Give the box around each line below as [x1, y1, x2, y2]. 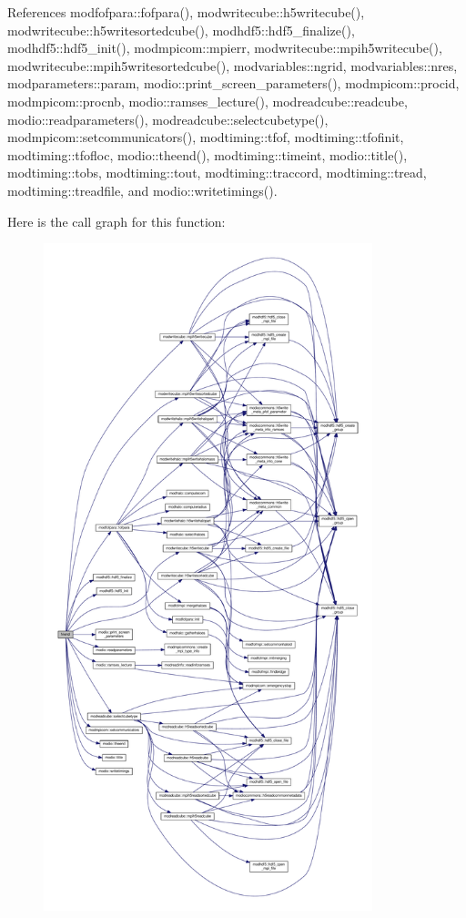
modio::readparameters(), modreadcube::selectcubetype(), [7, 109, 329, 128]
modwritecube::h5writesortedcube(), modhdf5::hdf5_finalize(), [7, 20, 355, 39]
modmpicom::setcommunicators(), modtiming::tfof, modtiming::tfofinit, [7, 127, 404, 147]
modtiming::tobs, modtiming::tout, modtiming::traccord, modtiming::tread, [7, 163, 427, 182]
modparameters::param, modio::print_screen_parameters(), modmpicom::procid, [7, 74, 460, 93]
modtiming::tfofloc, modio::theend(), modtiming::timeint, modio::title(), [7, 145, 408, 164]
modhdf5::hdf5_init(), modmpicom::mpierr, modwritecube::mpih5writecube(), [7, 38, 442, 57]
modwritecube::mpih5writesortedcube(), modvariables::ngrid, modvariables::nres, [7, 56, 458, 75]
